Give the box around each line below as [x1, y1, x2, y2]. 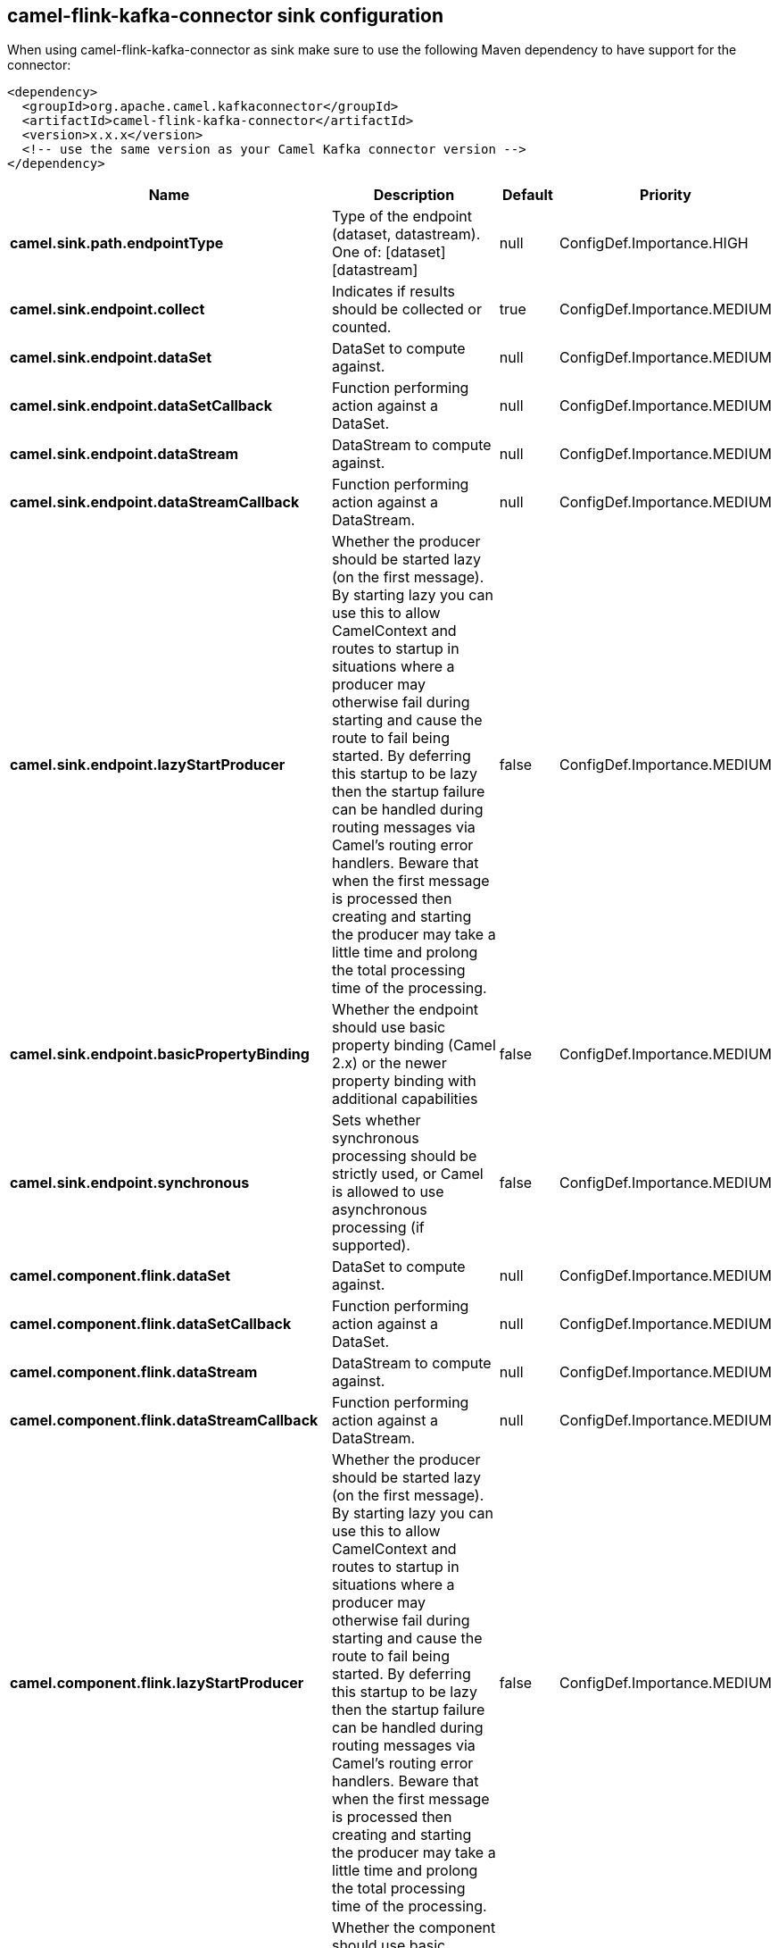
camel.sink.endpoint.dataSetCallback [10, 397, 273, 415]
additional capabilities [331, 1090, 478, 1108]
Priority [640, 186, 691, 205]
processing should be [331, 1147, 477, 1166]
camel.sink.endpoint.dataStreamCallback [10, 493, 300, 512]
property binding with [331, 1072, 476, 1091]
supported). [331, 1236, 410, 1255]
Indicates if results [331, 282, 455, 301]
